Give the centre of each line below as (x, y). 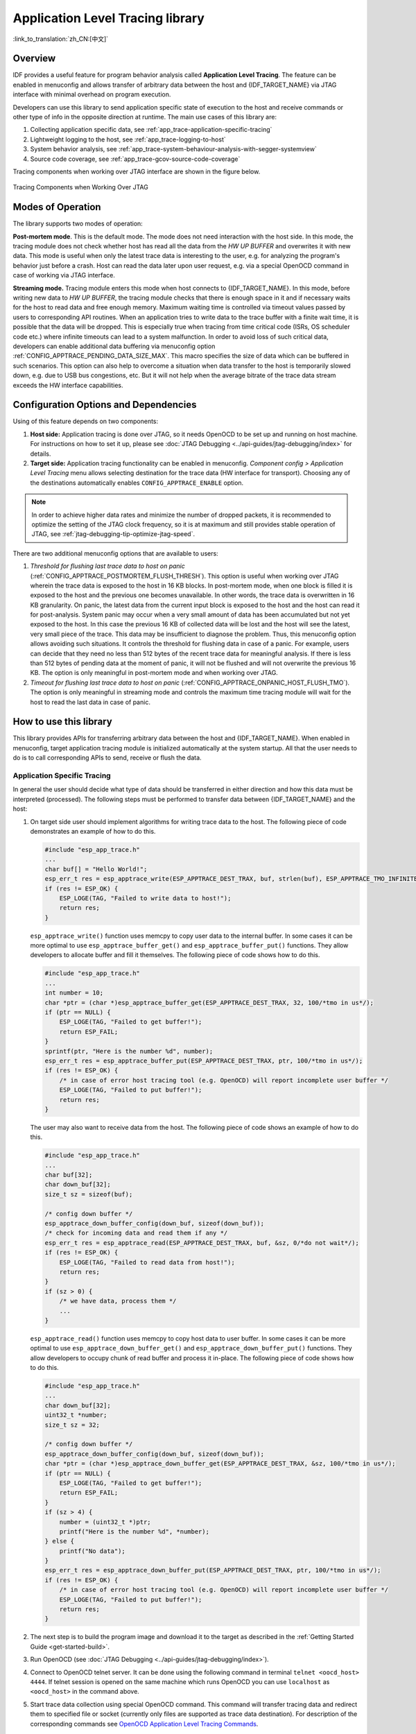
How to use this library (62, 722)
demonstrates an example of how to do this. (93, 831)
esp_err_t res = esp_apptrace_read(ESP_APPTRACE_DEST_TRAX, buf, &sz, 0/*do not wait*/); (202, 1243)
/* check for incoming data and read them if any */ (136, 1233)
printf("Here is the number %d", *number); (134, 1531)
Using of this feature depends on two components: (86, 421)
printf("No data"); (93, 1551)
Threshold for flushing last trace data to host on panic (107, 566)
